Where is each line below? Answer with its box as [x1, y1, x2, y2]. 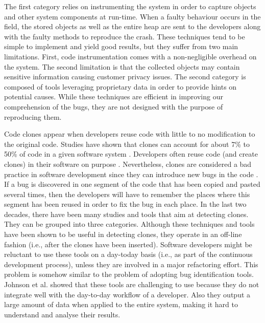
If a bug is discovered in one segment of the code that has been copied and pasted [4, 179, 260, 189]
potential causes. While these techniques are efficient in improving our [4, 91, 223, 102]
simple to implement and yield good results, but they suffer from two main [4, 41, 238, 52]
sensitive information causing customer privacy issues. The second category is [4, 71, 246, 82]
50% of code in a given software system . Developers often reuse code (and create [4, 148, 258, 159]
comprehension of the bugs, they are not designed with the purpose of [4, 101, 223, 112]
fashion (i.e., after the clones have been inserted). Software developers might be [4, 239, 252, 249]
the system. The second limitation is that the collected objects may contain [4, 61, 240, 72]
